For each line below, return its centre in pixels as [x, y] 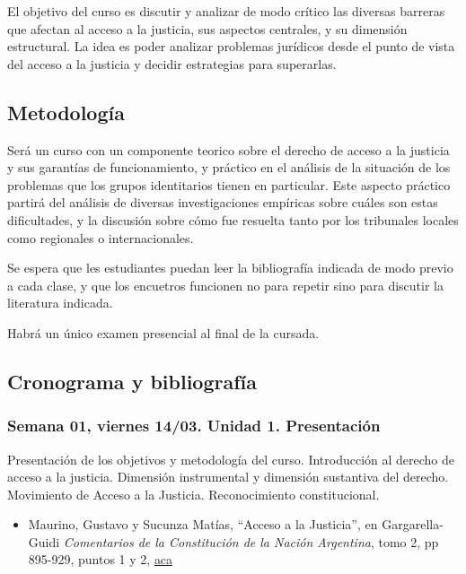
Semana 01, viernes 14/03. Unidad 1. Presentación [194, 426]
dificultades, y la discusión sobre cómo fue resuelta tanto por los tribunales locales [233, 219]
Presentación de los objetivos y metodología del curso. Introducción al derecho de [231, 459]
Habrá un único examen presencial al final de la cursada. [163, 332]
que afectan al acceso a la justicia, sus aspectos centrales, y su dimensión [207, 28]
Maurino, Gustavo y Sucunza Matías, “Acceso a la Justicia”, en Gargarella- [236, 524]
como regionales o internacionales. [101, 237]
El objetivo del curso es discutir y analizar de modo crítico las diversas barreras [226, 11]
